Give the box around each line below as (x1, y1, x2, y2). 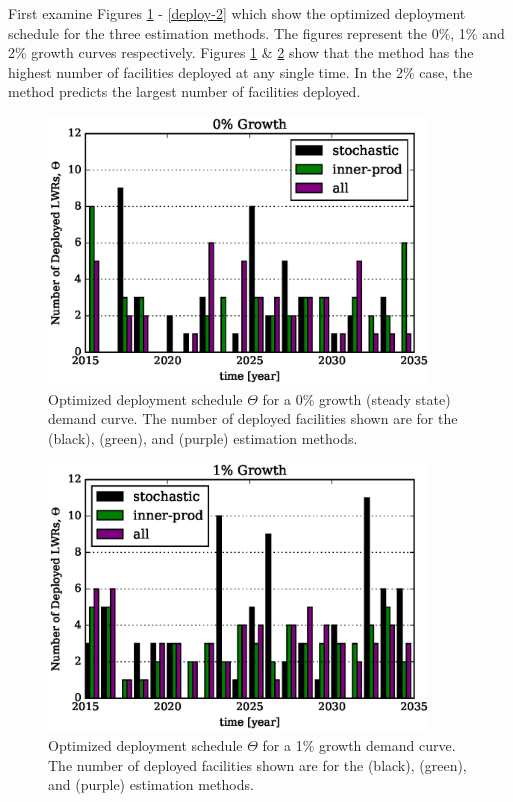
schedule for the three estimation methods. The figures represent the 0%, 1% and (8, 22, 505, 43)
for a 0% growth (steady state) (262, 388, 451, 409)
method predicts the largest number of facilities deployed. (8, 81, 361, 102)
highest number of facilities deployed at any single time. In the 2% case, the (8, 61, 473, 82)
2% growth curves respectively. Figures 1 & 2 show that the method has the (8, 42, 474, 63)
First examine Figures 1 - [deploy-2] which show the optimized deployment (8, 3, 466, 23)
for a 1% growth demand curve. (262, 735, 456, 756)
